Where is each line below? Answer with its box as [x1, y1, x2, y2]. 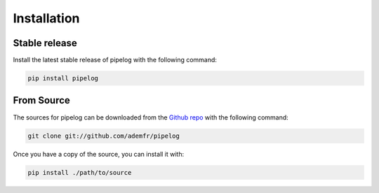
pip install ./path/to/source [27, 169, 132, 176]
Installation [13, 10, 80, 26]
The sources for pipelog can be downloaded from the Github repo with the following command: [13, 113, 289, 122]
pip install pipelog [27, 74, 98, 83]
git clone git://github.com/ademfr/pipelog [27, 131, 180, 140]
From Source [13, 94, 70, 106]
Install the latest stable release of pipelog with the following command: [13, 56, 218, 64]
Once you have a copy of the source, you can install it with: [13, 150, 185, 158]
